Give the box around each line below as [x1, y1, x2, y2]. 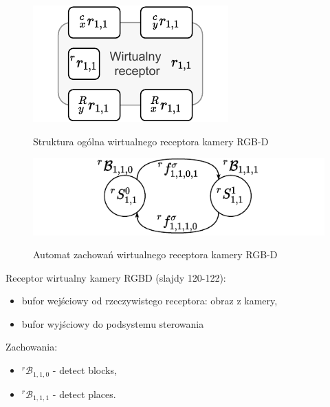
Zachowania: [5, 340, 58, 354]
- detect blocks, [52, 363, 117, 377]
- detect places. [52, 386, 116, 401]
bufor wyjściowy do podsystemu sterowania [21, 316, 204, 331]
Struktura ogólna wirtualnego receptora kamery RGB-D [33, 134, 269, 148]
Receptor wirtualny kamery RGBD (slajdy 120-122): [5, 270, 226, 284]
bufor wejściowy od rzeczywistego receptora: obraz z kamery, [21, 293, 278, 308]
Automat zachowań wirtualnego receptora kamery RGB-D [33, 247, 278, 262]
